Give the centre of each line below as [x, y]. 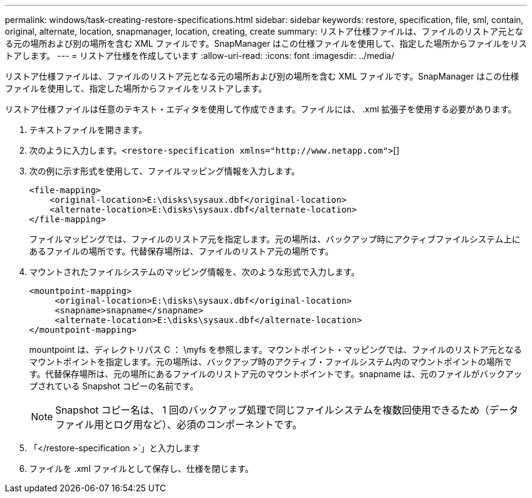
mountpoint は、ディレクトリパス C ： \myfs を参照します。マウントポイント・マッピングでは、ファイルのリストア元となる [276, 350]
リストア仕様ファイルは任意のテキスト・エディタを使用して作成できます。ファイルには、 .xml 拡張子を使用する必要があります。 [261, 109]
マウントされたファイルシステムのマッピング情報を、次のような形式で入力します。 [195, 272]
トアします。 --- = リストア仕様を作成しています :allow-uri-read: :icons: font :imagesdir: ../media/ [200, 56]
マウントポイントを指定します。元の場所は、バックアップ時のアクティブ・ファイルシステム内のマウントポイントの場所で [271, 362]
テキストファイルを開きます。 [88, 130]
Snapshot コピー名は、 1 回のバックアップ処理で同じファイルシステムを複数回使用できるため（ [272, 410]
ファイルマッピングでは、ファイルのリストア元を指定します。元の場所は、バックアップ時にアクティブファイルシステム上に [275, 239]
